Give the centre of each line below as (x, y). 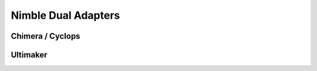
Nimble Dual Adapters (65, 15)
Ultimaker (29, 55)
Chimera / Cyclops (45, 36)
